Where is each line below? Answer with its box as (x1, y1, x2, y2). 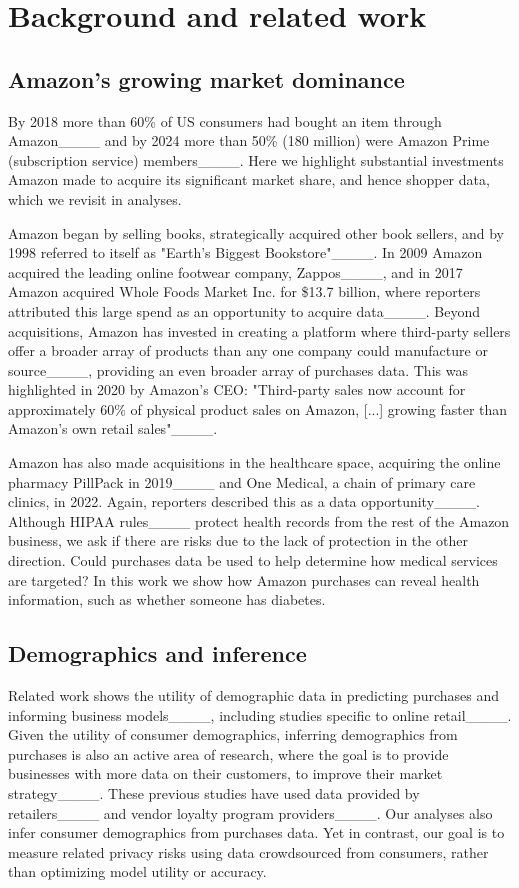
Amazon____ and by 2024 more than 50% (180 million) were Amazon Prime (8, 130, 490, 151)
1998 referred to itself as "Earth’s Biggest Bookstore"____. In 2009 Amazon (8, 242, 483, 263)
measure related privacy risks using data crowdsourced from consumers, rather (8, 841, 489, 862)
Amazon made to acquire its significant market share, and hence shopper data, (8, 169, 490, 190)
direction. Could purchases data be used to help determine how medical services (8, 550, 498, 571)
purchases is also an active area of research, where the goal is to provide (8, 743, 449, 764)
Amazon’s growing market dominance (8, 63, 405, 94)
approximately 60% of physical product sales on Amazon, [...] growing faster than (8, 398, 508, 419)
